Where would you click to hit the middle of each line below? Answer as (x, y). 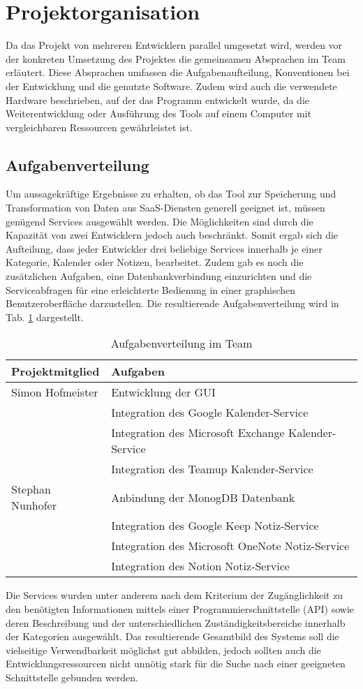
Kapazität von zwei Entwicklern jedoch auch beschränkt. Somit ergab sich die (172, 235)
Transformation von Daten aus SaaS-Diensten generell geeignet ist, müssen (165, 208)
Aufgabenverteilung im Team (181, 343)
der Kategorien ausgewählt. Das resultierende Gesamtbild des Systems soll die (172, 636)
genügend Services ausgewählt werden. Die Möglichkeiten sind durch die (160, 221)
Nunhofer (34, 505)
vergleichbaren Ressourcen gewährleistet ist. (99, 127)
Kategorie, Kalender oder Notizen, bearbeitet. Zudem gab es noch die (155, 262)
